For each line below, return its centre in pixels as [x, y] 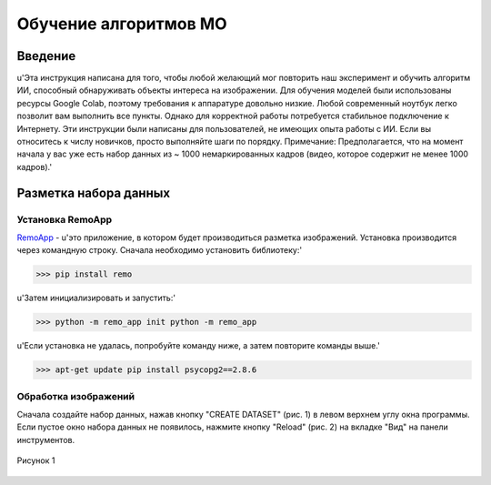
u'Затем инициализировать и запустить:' [96, 298]
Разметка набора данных [94, 192]
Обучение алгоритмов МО [122, 24]
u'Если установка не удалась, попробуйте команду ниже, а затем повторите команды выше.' [199, 346]
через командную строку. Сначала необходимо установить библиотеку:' [160, 250]
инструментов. [46, 440]
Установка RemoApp [65, 219]
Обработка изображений [76, 396]
